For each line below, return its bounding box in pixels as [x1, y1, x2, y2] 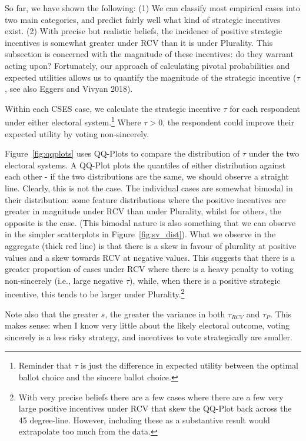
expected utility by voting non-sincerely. [5, 127, 149, 140]
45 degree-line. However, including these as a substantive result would [18, 413, 270, 426]
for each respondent [229, 102, 301, 114]
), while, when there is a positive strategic [129, 274, 281, 286]
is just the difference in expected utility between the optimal [80, 359, 298, 372]
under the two [248, 147, 300, 160]
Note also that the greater [5, 307, 99, 320]
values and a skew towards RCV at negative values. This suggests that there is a [5, 251, 295, 263]
